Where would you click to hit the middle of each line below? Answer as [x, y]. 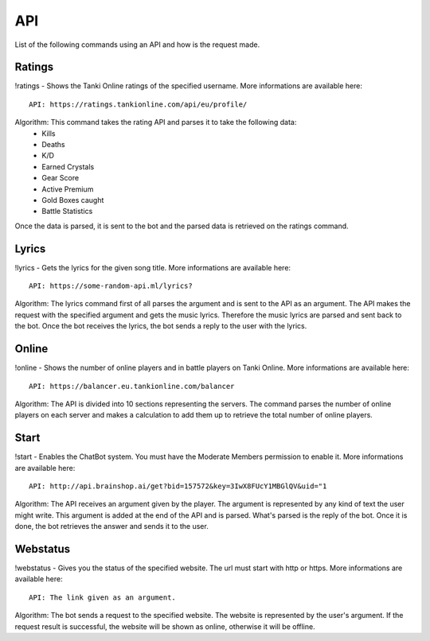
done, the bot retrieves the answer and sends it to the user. [111, 526]
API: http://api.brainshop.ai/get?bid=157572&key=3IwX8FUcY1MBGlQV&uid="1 [178, 486]
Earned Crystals [68, 166]
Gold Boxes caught [73, 200]
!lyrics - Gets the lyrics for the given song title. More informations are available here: [152, 267]
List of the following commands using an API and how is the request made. [137, 45]
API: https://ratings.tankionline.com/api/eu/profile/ [138, 104]
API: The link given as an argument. [103, 597]
